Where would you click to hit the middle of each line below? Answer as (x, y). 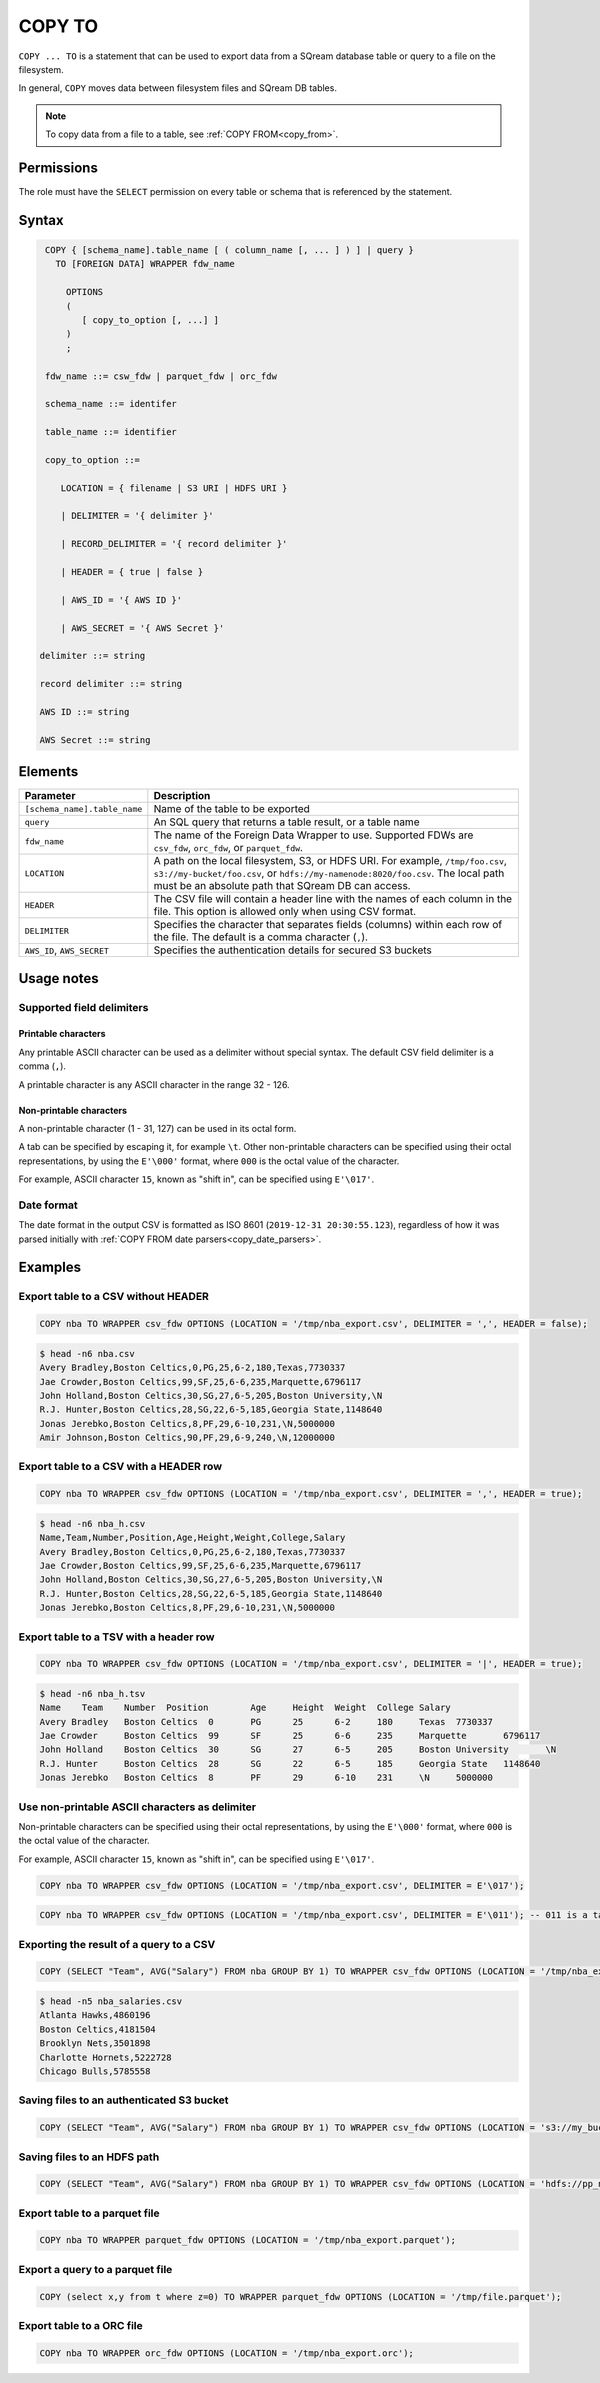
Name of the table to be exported (231, 809)
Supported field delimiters (83, 1007)
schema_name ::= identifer (111, 404)
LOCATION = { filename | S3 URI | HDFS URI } (174, 488)
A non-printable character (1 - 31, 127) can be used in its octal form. (157, 1128)
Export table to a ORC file (81, 2325)
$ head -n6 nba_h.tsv (92, 1693)
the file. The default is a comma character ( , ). (261, 937)
